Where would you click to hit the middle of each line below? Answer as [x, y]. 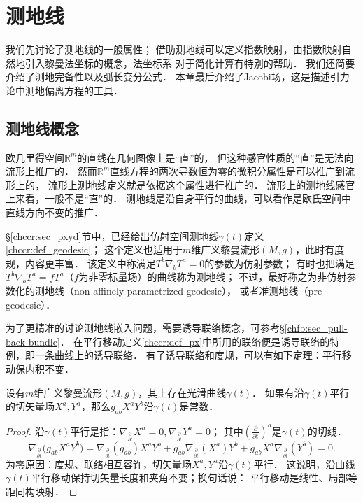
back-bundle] [33, 341]
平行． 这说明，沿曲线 [304, 463]
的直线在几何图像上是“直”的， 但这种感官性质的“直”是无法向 [215, 157]
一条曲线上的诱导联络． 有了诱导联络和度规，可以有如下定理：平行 [188, 355]
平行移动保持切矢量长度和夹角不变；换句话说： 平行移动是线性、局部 [190, 477]
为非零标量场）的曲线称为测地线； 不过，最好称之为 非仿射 [213, 277]
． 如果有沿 [278, 392]
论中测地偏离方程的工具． [64, 90]
